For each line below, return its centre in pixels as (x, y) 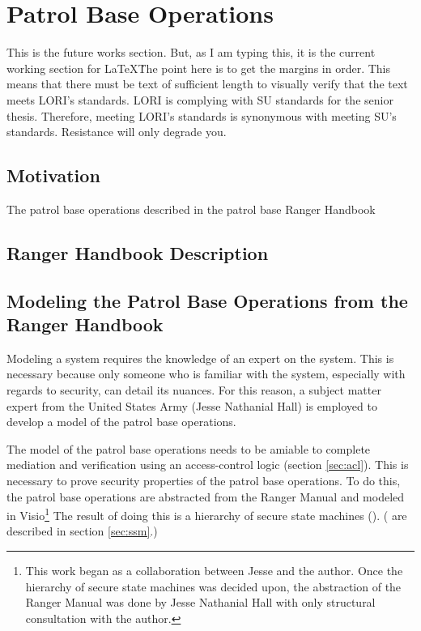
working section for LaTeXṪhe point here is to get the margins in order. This (198, 68)
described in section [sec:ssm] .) (82, 531)
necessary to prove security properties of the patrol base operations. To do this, (204, 481)
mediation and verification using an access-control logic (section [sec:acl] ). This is (208, 465)
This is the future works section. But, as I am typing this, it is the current (191, 52)
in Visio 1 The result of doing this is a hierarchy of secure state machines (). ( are (207, 514)
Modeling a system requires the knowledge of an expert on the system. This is (200, 358)
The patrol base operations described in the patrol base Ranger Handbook (191, 209)
